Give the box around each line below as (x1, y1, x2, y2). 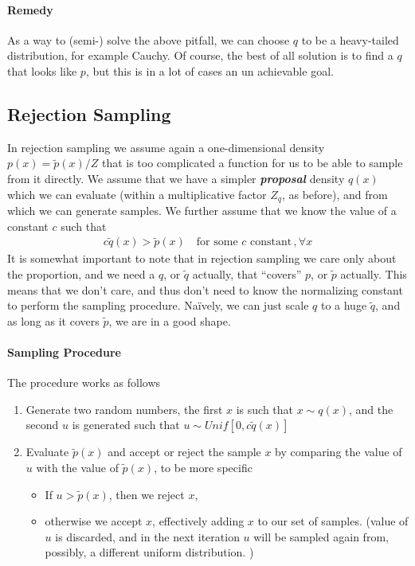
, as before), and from (281, 185, 388, 202)
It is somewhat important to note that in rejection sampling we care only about (7, 250, 397, 267)
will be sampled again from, (253, 528, 389, 545)
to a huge (320, 297, 367, 314)
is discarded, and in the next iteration (55, 528, 240, 545)
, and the (349, 400, 393, 417)
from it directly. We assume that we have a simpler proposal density (7, 170, 345, 186)
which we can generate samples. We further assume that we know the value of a (7, 202, 397, 219)
